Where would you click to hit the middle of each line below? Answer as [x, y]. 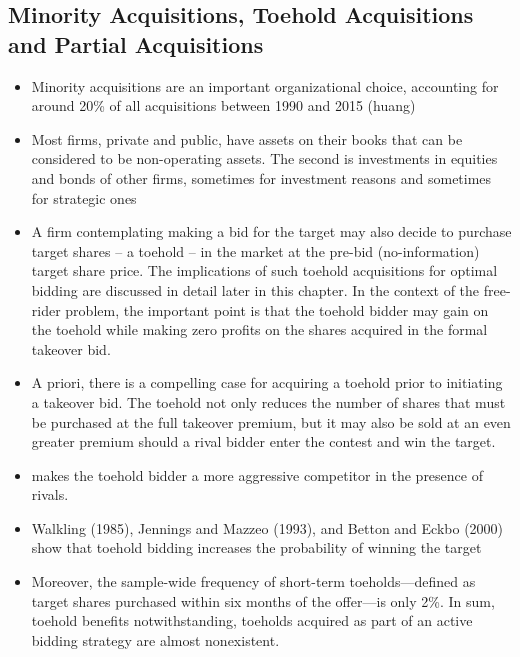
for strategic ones [84, 197]
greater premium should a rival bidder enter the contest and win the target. [263, 441]
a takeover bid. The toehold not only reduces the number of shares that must [268, 401]
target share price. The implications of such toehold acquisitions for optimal [264, 270]
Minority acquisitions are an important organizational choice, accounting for [265, 85]
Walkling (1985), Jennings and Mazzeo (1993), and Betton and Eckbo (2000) [267, 527]
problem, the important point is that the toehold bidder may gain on [277, 309]
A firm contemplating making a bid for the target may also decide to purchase [271, 231]
